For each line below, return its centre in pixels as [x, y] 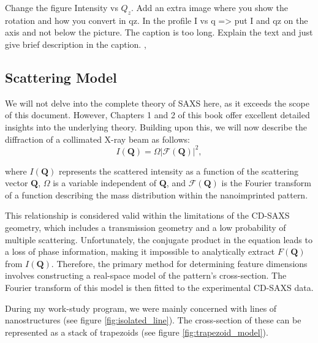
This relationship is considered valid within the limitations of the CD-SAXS [147, 215]
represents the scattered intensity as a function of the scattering [178, 171]
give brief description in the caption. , [76, 44]
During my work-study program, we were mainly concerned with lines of [141, 308]
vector [17, 183]
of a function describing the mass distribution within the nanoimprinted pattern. [157, 194]
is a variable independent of [105, 183]
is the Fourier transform [266, 183]
